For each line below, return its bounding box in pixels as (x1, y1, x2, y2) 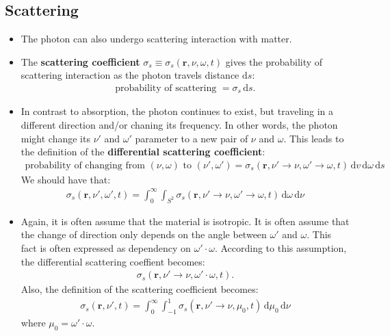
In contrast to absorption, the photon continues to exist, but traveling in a (21, 104, 334, 118)
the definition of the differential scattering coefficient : (21, 144, 265, 159)
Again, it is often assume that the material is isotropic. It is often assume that (21, 214, 350, 228)
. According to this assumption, (214, 240, 347, 255)
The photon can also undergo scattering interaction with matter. (21, 31, 292, 46)
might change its (21, 131, 90, 145)
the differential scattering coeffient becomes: (21, 254, 205, 268)
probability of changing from (25, 160, 145, 170)
